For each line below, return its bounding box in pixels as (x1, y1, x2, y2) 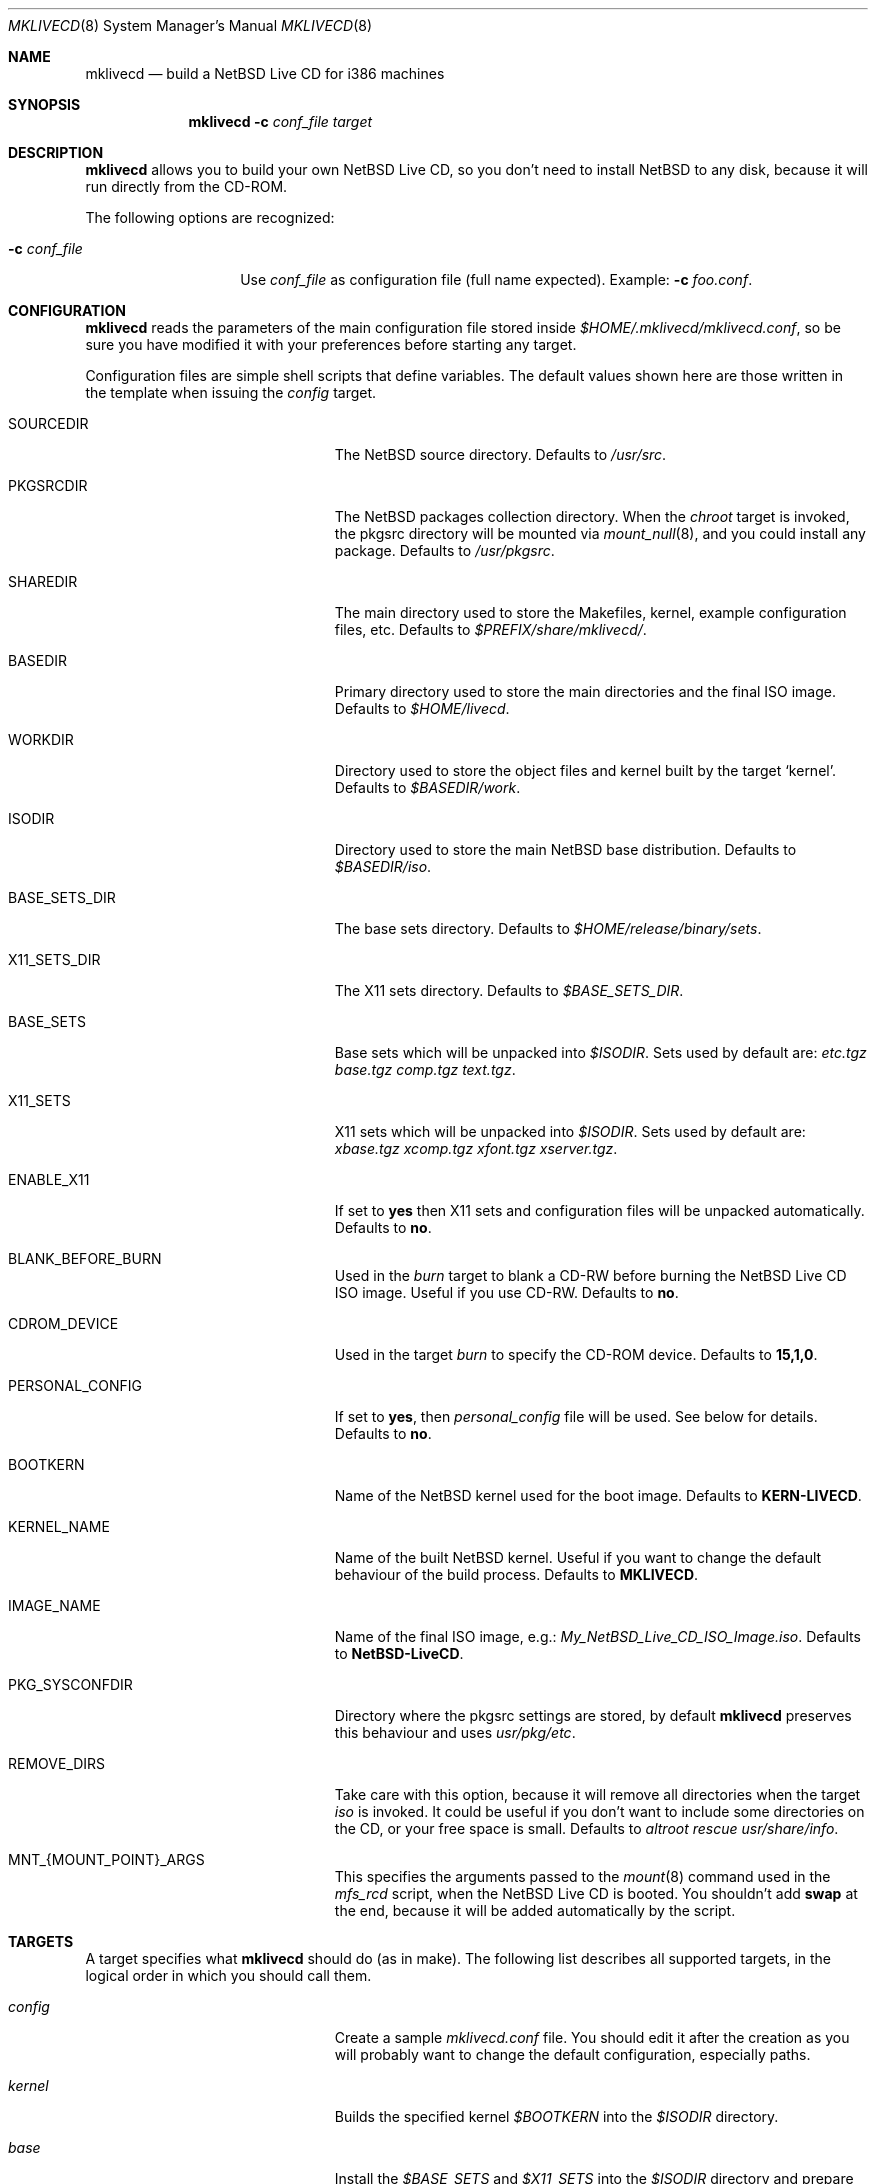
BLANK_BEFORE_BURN (8, 1250, 162, 1267)
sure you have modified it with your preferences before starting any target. (85, 336, 577, 353)
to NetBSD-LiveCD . (334, 1645, 464, 1662)
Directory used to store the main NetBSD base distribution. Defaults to (334, 841, 797, 858)
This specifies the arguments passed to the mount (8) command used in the (334, 1868, 831, 1885)
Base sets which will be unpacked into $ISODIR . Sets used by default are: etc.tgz (334, 1044, 867, 1061)
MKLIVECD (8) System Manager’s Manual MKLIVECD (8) (8, 17, 373, 34)
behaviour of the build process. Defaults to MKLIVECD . (334, 1566, 699, 1583)
